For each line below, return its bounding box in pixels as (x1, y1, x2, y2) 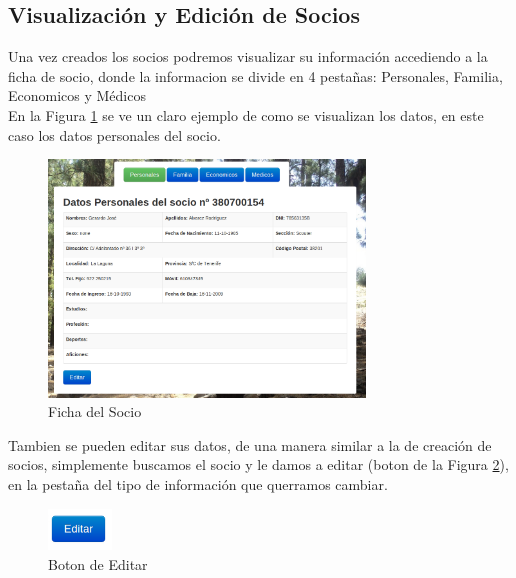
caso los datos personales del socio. (8, 124, 221, 145)
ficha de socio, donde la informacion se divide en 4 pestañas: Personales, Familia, (8, 65, 503, 86)
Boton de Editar (48, 553, 148, 574)
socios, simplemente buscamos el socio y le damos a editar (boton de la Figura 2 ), (8, 454, 509, 475)
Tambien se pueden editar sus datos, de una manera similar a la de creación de (8, 434, 492, 455)
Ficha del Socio (48, 401, 142, 422)
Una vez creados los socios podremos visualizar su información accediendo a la (8, 46, 488, 67)
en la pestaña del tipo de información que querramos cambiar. (8, 474, 388, 495)
